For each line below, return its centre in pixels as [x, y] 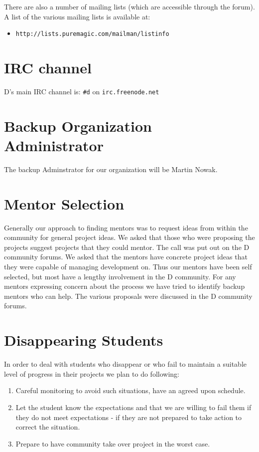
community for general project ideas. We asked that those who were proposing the [129, 237]
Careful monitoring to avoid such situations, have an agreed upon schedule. [130, 390]
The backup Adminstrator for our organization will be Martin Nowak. [111, 169]
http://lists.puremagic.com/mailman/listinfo [92, 34]
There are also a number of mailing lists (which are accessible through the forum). [129, 6]
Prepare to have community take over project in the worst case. [113, 443]
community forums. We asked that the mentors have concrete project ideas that [126, 257]
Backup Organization [78, 125]
